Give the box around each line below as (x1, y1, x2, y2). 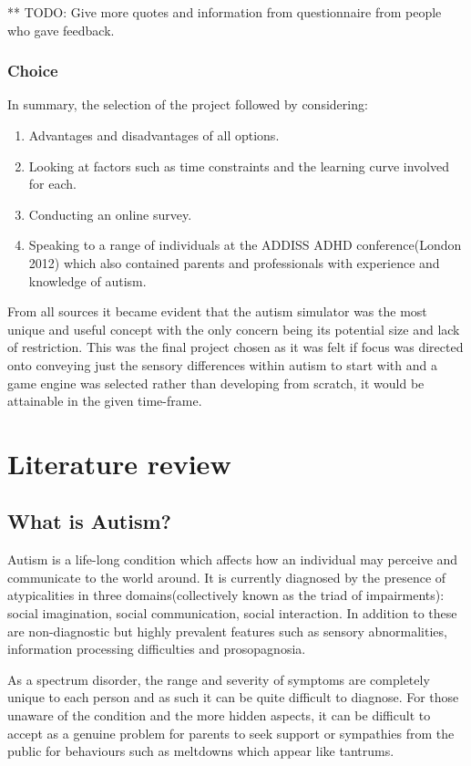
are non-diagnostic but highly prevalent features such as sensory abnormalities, (7, 621, 447, 640)
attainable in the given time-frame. (7, 391, 202, 410)
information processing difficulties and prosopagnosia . (7, 639, 306, 658)
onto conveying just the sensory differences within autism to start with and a (7, 355, 437, 374)
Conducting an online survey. (28, 204, 192, 223)
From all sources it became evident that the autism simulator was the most (7, 302, 427, 321)
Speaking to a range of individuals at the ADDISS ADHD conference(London (28, 235, 462, 254)
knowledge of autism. (28, 271, 147, 290)
